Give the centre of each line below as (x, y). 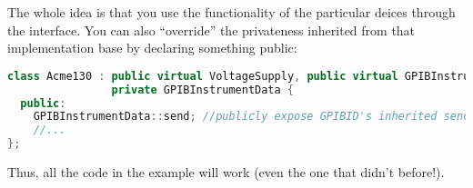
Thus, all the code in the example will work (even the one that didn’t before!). (226, 172)
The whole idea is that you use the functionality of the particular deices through (231, 12)
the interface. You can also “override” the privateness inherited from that (211, 30)
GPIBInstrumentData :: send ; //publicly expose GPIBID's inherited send (252, 117)
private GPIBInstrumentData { (203, 89)
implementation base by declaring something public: (152, 48)
